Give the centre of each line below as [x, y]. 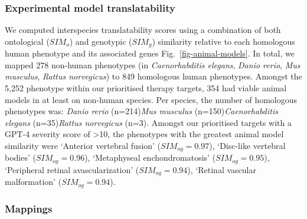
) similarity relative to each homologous [223, 41]
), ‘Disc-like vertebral [247, 146]
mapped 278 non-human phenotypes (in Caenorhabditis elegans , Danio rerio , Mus [153, 64]
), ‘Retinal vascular [222, 169]
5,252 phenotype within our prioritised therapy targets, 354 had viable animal [146, 88]
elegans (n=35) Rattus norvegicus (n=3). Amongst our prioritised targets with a [148, 122]
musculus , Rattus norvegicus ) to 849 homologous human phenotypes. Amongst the [153, 76]
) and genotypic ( [101, 41]
